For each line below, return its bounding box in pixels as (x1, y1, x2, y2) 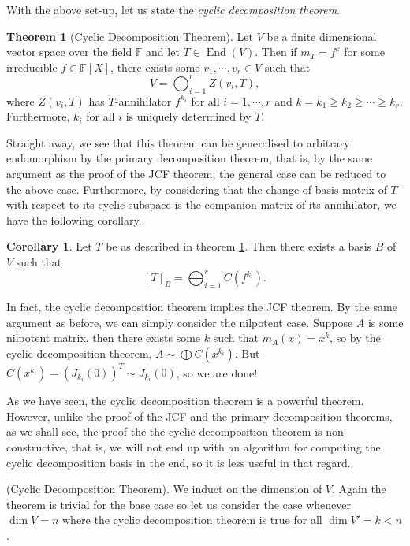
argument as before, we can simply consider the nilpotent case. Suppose (6, 314, 353, 330)
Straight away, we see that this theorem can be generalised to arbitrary (6, 134, 350, 150)
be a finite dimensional (266, 28, 377, 44)
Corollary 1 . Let (6, 238, 92, 254)
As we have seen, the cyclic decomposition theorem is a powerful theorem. (6, 392, 364, 409)
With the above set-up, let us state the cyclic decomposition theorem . (6, 2, 340, 17)
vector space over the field (6, 43, 132, 60)
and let (146, 43, 180, 60)
